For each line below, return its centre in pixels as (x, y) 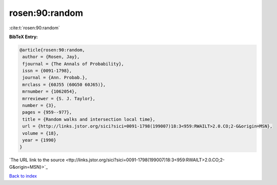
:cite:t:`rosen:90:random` (35, 28)
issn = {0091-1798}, (47, 71)
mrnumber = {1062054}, (50, 92)
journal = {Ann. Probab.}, (55, 78)
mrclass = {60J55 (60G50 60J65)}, (64, 85)
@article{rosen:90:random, (52, 50)
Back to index (23, 176)
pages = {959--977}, (47, 112)
